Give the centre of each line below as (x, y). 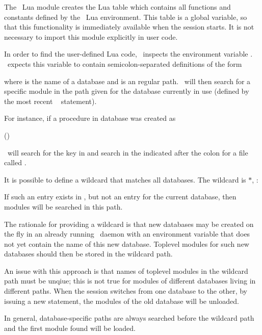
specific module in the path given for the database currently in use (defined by (127, 91)
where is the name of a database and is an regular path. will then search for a (127, 81)
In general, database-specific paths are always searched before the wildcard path (129, 318)
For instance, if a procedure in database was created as (90, 118)
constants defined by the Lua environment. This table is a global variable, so (126, 17)
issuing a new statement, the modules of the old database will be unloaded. (122, 301)
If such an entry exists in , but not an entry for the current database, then (120, 197)
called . (15, 162)
